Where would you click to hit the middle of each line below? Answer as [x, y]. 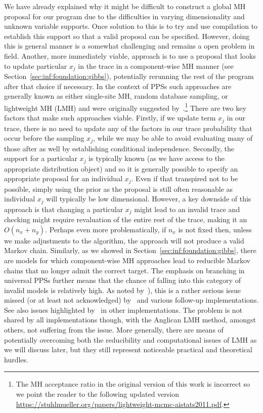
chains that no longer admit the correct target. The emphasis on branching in [124, 270]
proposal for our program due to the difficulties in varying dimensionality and [124, 16]
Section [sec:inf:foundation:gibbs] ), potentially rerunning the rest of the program [129, 76]
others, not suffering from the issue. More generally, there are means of [114, 330]
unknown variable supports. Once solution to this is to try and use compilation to [131, 26]
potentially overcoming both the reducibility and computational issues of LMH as [130, 339]
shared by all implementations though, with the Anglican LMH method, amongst [130, 320]
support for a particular [41, 158]
